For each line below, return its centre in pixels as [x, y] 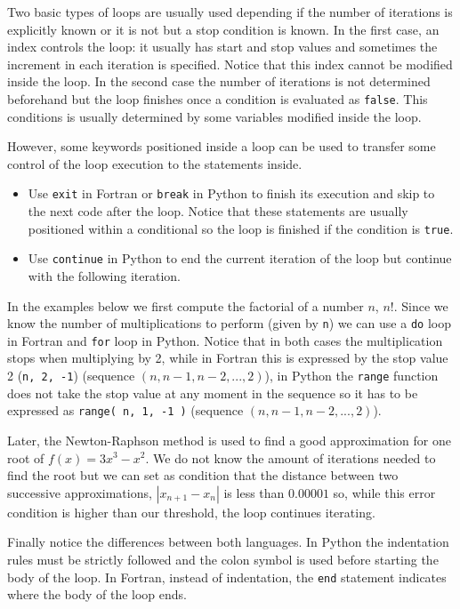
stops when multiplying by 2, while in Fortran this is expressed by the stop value [228, 358]
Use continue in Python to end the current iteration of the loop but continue [240, 258]
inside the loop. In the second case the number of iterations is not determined [219, 81]
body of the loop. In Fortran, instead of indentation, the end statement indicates [227, 577]
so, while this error [384, 492]
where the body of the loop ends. [97, 594]
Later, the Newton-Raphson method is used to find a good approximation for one [229, 440]
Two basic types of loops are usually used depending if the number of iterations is [230, 12]
